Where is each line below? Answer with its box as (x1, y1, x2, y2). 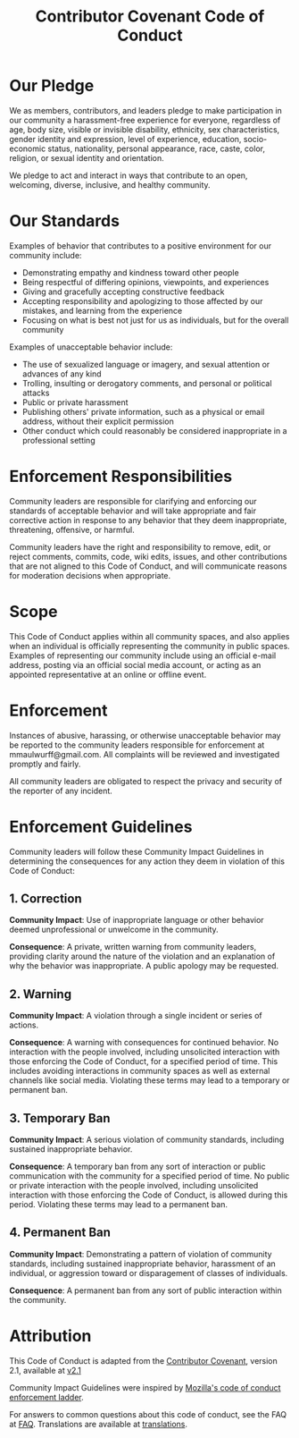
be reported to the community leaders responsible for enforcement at (9, 740, 265, 750)
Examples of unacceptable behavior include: (9, 342, 173, 352)
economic (9, 143, 46, 154)
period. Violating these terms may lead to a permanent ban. (9, 1199, 228, 1210)
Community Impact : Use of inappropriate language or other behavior (9, 915, 265, 926)
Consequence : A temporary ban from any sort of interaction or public (9, 1161, 266, 1172)
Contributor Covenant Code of (35, 6, 265, 27)
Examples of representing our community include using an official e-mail (9, 650, 277, 661)
